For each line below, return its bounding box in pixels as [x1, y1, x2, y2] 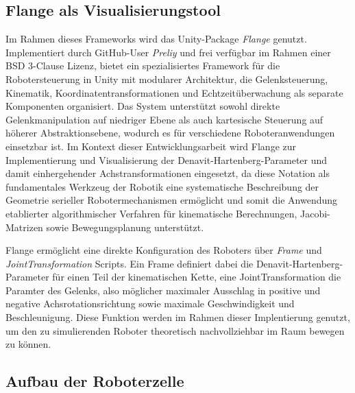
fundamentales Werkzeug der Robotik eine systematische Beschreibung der [5, 179, 319, 193]
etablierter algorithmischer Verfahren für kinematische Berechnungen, [5, 206, 297, 220]
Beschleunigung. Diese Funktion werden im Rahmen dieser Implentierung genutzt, [5, 310, 350, 324]
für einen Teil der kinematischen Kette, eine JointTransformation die [52, 270, 341, 284]
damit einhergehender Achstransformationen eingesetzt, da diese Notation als [5, 166, 330, 180]
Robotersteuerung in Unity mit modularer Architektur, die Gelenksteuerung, [5, 71, 328, 86]
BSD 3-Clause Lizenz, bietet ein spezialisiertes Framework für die [5, 58, 280, 73]
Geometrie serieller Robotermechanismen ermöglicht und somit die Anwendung [5, 193, 338, 207]
